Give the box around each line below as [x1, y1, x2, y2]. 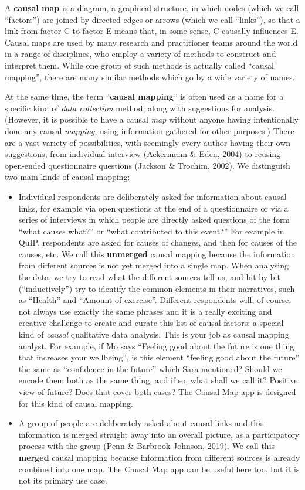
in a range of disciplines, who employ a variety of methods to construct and [5, 47, 276, 60]
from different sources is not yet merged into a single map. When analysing [18, 259, 289, 271]
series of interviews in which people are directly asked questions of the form [18, 213, 290, 226]
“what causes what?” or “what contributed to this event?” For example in [18, 224, 284, 237]
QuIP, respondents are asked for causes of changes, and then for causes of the [18, 236, 297, 249]
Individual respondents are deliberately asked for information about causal [18, 190, 287, 202]
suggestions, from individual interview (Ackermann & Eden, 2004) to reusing [5, 148, 281, 160]
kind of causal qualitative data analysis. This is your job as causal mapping [18, 328, 289, 341]
